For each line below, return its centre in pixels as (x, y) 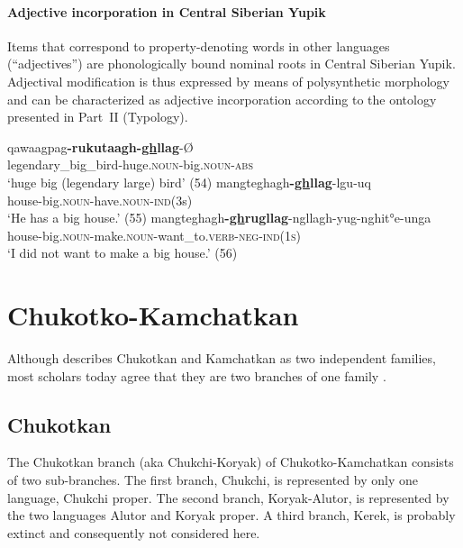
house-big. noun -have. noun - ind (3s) (100, 200)
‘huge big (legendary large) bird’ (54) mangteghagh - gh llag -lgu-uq (189, 182)
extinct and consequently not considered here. (134, 532)
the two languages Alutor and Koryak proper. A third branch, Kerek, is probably (231, 515)
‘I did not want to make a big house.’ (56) (123, 253)
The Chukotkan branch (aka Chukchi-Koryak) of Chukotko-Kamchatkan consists (231, 462)
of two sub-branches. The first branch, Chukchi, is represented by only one (213, 480)
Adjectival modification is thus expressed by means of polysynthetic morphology (228, 81)
